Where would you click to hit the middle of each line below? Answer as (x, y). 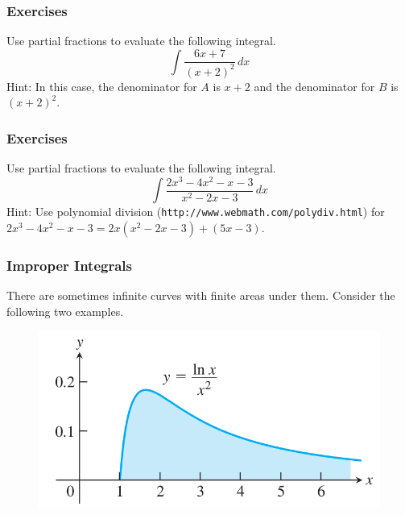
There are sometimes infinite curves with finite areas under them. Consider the (201, 295)
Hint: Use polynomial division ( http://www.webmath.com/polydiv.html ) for (196, 212)
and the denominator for (314, 86)
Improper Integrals (69, 265)
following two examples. (65, 311)
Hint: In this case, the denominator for (102, 86)
